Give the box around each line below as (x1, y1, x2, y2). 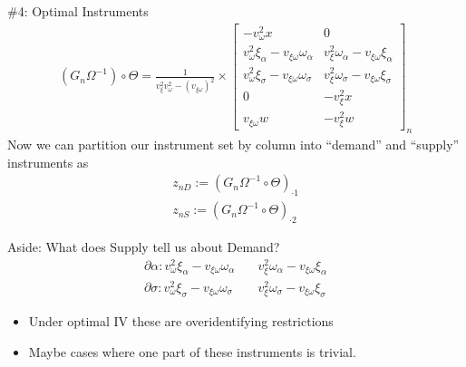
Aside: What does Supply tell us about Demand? (7, 237, 280, 256)
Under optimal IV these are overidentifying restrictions (28, 312, 334, 331)
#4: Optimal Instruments (7, 2, 149, 20)
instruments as (7, 152, 89, 171)
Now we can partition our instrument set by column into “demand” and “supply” (7, 135, 460, 154)
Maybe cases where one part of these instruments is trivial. (28, 342, 356, 361)
